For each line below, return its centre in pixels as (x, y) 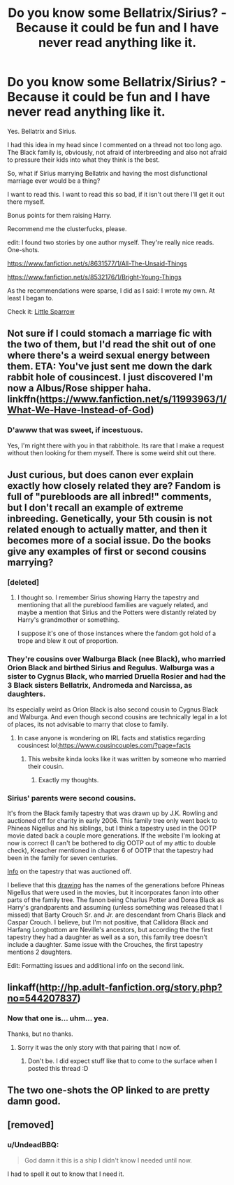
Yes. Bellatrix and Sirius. (42, 131)
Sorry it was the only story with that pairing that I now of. (99, 1047)
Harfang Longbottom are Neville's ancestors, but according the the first (110, 929)
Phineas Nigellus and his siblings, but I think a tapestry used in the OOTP (112, 828)
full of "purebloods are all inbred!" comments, (109, 497)
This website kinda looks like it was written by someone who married (127, 758)
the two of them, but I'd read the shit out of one (112, 345)
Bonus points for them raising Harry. (59, 215)
